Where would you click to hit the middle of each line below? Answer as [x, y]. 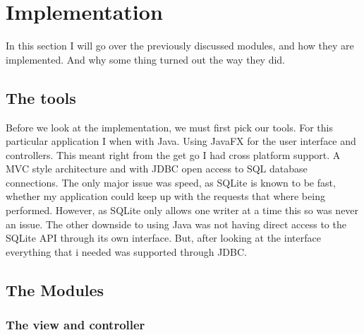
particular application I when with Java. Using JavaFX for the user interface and [181, 141]
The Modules [55, 289]
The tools [41, 97]
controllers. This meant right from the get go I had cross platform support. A [173, 154]
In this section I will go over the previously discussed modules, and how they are [180, 46]
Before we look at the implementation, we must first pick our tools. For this [169, 127]
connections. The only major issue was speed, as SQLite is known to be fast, [171, 182]
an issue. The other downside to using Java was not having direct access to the [176, 224]
